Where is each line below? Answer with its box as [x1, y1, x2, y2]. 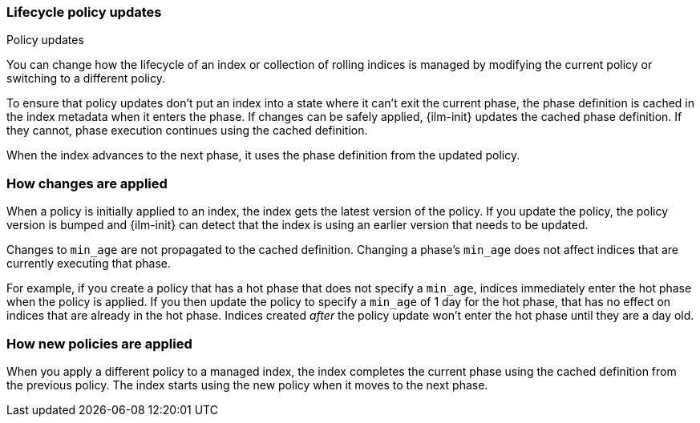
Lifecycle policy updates [6, 4, 162, 20]
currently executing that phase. [6, 256, 171, 271]
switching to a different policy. [6, 71, 165, 86]
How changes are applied [6, 175, 168, 191]
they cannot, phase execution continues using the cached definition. [6, 123, 368, 138]
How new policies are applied [6, 335, 192, 352]
